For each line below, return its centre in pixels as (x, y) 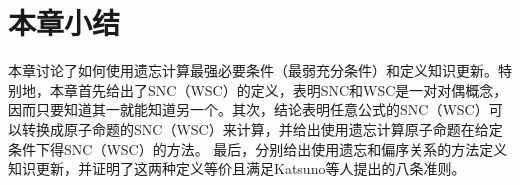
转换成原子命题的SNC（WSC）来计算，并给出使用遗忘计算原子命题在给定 (262, 128)
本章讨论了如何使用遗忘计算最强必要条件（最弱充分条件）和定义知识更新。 (253, 70)
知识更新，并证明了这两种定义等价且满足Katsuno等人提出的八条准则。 (237, 168)
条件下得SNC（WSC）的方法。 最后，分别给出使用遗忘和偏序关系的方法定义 (258, 148)
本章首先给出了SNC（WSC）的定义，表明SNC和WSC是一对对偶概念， (278, 89)
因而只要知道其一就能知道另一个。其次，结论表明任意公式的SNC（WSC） (248, 109)
